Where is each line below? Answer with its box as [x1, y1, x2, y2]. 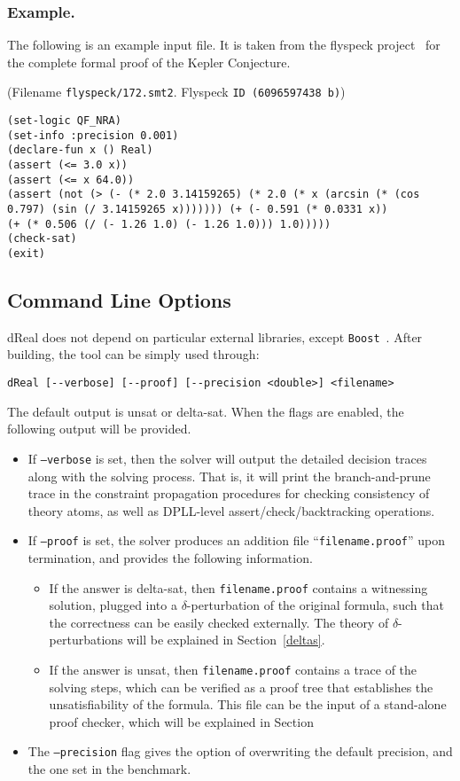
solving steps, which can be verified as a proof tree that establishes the [49, 677, 433, 696]
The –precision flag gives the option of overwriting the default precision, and [27, 742, 453, 761]
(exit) [7, 246, 45, 260]
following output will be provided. [7, 419, 191, 438]
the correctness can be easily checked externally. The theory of [49, 613, 389, 631]
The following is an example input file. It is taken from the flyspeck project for [7, 35, 441, 54]
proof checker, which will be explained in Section [49, 712, 314, 730]
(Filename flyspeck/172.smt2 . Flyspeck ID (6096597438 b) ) [7, 82, 346, 101]
